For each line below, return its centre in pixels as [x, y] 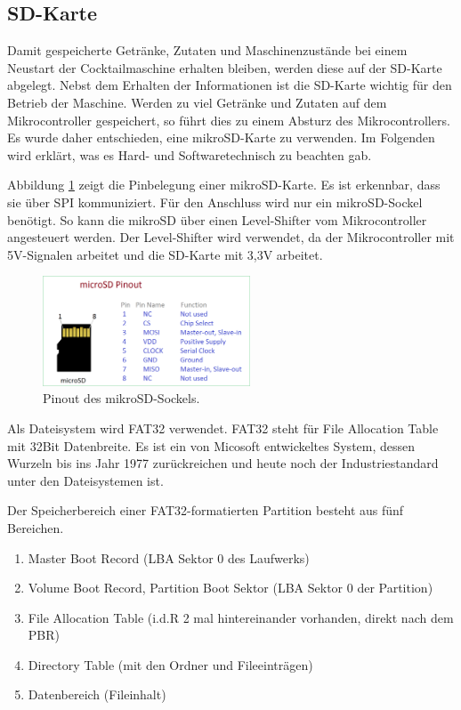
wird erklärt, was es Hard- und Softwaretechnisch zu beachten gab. [190, 154]
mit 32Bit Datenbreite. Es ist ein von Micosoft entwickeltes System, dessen [211, 445]
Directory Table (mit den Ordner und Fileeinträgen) [170, 664]
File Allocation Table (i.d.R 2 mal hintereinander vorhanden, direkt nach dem [241, 617]
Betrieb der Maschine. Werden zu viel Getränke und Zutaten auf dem [197, 102]
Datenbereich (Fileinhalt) [97, 694]
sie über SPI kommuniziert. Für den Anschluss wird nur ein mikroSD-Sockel [215, 202]
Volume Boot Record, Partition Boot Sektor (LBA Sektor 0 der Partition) [230, 588]
